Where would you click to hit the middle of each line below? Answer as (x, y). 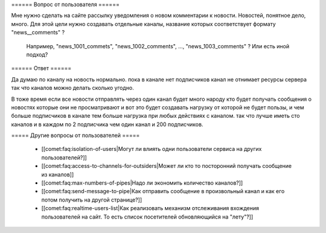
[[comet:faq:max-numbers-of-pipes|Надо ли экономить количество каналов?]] (142, 183)
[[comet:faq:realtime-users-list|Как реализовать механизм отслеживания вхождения (150, 208)
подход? (37, 54)
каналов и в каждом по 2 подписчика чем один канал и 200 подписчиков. (107, 124)
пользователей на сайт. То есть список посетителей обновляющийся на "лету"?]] (147, 217)
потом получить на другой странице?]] (92, 200)
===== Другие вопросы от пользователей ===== (75, 135)
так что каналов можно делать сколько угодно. (72, 88)
